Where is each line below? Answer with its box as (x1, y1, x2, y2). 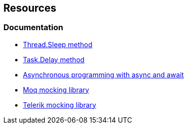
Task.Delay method (23, 55, 85, 64)
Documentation (3, 22, 63, 33)
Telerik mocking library (23, 100, 96, 109)
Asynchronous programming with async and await (23, 70, 184, 79)
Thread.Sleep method (23, 40, 93, 49)
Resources (3, 2, 56, 14)
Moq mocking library (23, 85, 89, 94)
